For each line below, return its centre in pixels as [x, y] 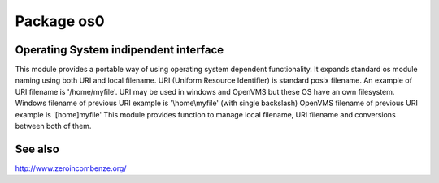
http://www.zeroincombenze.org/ [71, 168]
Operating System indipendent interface [120, 50]
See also [37, 149]
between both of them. [53, 126]
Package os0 [60, 21]
